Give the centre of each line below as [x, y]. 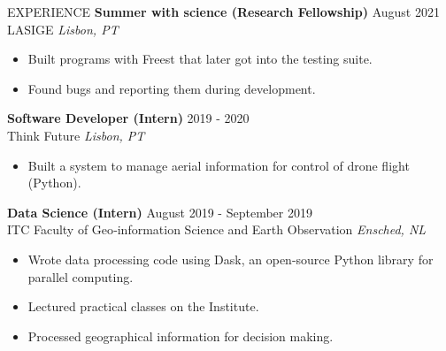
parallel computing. [81, 276]
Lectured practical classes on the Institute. [143, 306]
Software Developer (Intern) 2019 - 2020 [128, 118]
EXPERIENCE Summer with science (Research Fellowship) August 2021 [223, 11]
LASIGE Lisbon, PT [63, 29]
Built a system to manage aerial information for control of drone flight [219, 165]
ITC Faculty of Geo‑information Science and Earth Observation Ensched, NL [217, 229]
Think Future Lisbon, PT [76, 135]
